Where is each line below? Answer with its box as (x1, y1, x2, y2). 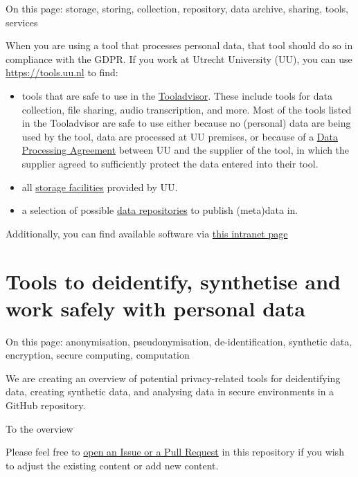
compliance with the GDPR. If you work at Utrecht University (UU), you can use (6, 51, 352, 66)
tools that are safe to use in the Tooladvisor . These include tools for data (21, 88, 332, 102)
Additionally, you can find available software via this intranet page (6, 226, 288, 240)
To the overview (6, 421, 73, 435)
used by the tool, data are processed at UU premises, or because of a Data (21, 129, 338, 143)
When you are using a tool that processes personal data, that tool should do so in (6, 38, 353, 53)
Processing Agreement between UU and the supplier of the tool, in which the (21, 143, 350, 157)
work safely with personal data (6, 294, 305, 322)
